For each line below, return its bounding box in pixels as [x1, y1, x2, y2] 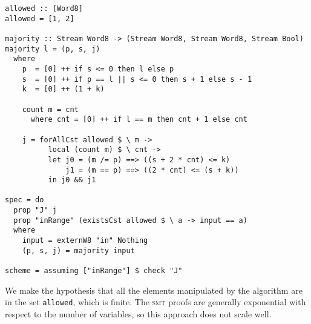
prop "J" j [13, 206, 57, 215]
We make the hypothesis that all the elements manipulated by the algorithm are [5, 283, 303, 296]
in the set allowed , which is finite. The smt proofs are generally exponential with [5, 296, 306, 308]
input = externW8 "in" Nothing [22, 236, 148, 245]
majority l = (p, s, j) [5, 44, 100, 53]
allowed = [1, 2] [5, 14, 74, 23]
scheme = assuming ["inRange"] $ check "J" [5, 266, 183, 276]
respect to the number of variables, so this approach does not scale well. [5, 307, 272, 320]
